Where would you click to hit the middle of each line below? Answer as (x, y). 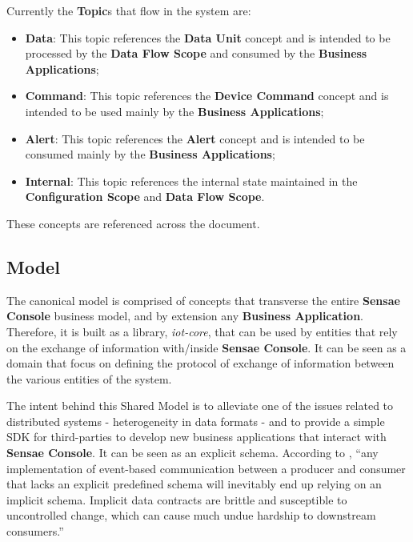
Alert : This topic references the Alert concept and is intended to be (195, 138)
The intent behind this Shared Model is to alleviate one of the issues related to (200, 405)
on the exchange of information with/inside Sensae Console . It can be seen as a (206, 347)
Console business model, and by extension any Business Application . (185, 316)
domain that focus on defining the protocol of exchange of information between (200, 363)
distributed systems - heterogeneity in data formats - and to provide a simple (196, 421)
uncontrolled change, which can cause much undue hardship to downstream (191, 515)
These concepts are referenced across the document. (133, 223)
